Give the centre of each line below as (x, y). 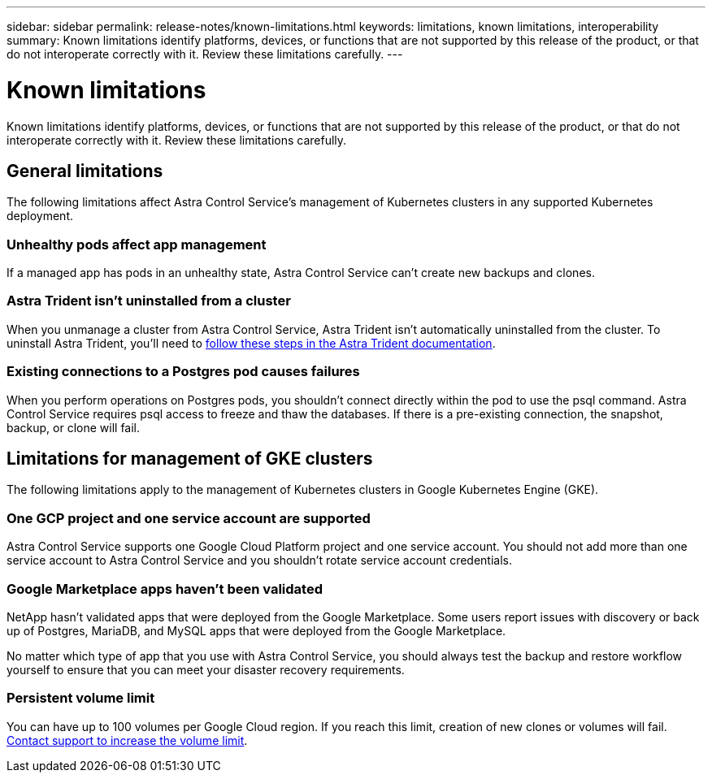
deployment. (40, 216)
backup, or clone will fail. (74, 427)
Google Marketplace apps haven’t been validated (165, 589)
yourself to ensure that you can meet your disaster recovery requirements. (206, 669)
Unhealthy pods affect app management (137, 244)
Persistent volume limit (81, 698)
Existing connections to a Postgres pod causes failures (183, 372)
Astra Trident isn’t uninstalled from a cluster (149, 301)
